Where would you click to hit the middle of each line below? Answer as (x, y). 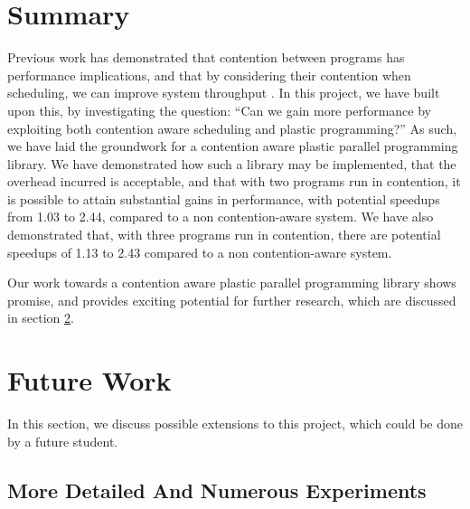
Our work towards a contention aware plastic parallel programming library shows (232, 283)
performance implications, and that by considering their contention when (209, 75)
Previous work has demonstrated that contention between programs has (206, 57)
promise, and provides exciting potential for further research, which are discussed (232, 300)
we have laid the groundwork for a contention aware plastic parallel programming (233, 146)
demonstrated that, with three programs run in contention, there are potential (224, 235)
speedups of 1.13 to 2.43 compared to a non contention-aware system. (200, 252)
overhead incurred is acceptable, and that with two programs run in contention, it (234, 181)
